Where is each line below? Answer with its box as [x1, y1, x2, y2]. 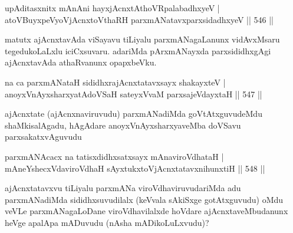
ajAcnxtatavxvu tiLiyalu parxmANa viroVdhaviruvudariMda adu [5, 182, 241, 194]
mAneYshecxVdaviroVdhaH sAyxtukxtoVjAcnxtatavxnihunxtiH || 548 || [5, 162, 265, 174]
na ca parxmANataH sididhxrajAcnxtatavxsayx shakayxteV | [5, 76, 226, 88]
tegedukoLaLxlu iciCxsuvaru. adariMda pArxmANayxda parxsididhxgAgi [5, 44, 271, 57]
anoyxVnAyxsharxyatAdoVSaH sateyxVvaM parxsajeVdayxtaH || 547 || [5, 87, 262, 100]
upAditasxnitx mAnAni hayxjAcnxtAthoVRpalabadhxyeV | [5, 2, 220, 14]
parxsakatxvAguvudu [5, 130, 82, 143]
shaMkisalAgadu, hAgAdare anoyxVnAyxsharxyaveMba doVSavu [5, 119, 241, 131]
